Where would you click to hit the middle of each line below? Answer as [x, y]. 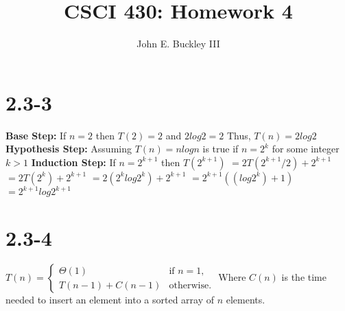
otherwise [189, 285]
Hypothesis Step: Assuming [69, 149]
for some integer [306, 149]
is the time [304, 277]
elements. [246, 300]
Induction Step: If [73, 162]
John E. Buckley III [178, 44]
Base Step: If [36, 135]
